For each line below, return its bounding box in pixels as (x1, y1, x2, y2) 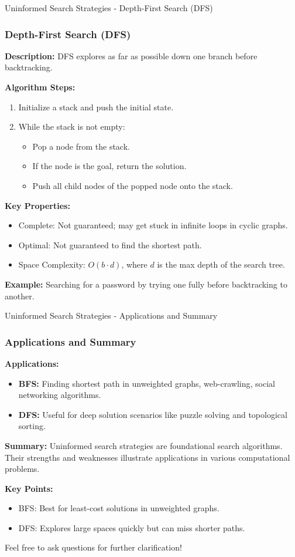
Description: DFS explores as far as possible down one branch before (5, 49, 258, 62)
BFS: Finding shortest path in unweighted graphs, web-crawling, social (18, 377, 275, 389)
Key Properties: (5, 199, 70, 211)
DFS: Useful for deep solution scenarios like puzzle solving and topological (18, 408, 287, 420)
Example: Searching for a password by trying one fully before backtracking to (5, 278, 287, 290)
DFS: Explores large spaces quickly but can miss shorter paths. (18, 521, 245, 534)
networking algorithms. (18, 389, 101, 401)
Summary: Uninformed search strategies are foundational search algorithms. (5, 439, 283, 451)
